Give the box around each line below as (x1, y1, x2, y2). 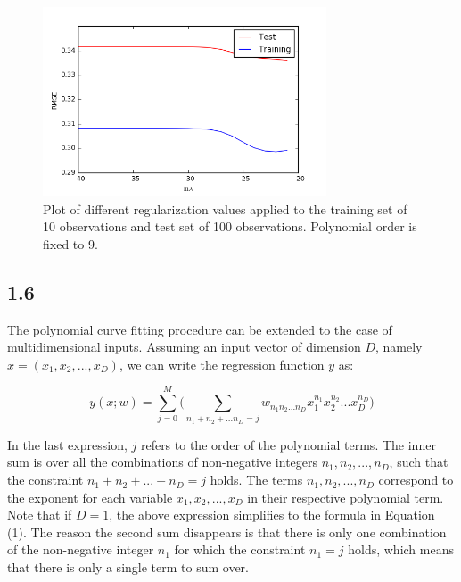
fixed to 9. (43, 234, 98, 253)
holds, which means (348, 540, 454, 559)
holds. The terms (210, 470, 303, 489)
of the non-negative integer (7, 540, 154, 559)
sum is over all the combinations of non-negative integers (7, 453, 318, 471)
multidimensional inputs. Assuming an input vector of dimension (7, 337, 361, 356)
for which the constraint (174, 540, 306, 559)
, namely (375, 337, 423, 356)
